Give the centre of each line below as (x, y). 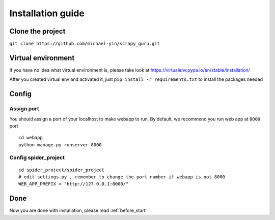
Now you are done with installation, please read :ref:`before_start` (78, 210)
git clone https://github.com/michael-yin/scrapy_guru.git (85, 44)
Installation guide (47, 13)
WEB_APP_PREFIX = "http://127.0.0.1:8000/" (74, 184)
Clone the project (37, 31)
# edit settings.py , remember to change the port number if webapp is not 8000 (122, 177)
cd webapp (31, 138)
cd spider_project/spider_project (61, 170)
